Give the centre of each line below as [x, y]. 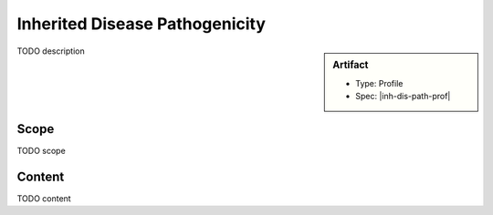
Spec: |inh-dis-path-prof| [403, 97]
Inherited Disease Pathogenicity [142, 24]
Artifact [351, 65]
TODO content [44, 198]
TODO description [51, 51]
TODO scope [41, 150]
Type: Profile [379, 83]
